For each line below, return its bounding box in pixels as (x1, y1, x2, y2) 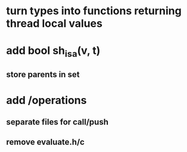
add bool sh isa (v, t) (6, 44, 101, 59)
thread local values (6, 17, 103, 30)
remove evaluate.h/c (6, 137, 85, 147)
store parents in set (6, 69, 80, 80)
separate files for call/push (6, 117, 109, 127)
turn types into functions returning (6, 4, 182, 18)
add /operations (6, 93, 87, 107)
